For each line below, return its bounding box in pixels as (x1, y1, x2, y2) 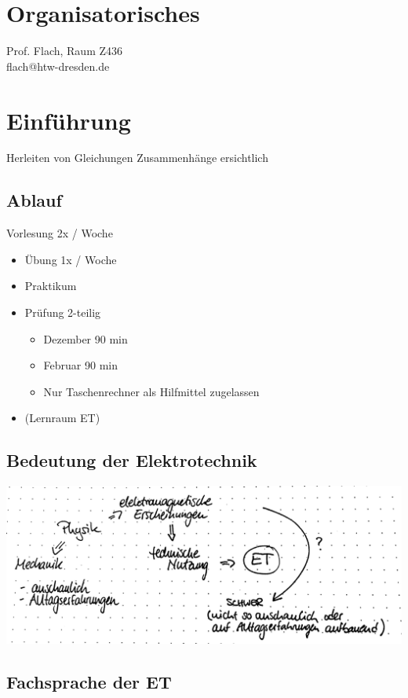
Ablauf (6, 188, 62, 212)
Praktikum (24, 277, 77, 294)
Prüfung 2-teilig (24, 304, 101, 321)
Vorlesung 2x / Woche (6, 225, 113, 241)
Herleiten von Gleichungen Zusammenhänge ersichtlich (6, 149, 268, 166)
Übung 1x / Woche (24, 251, 117, 267)
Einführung (6, 104, 131, 136)
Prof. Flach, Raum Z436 (6, 42, 123, 59)
